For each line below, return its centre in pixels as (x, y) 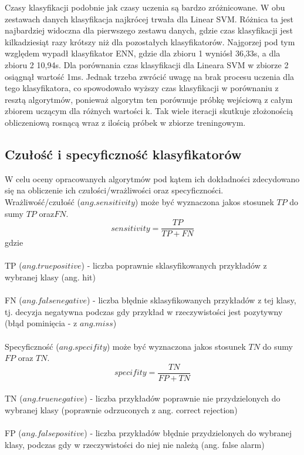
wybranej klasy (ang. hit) (50, 277)
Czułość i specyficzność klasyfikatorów (123, 154)
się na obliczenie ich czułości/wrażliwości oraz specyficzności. (114, 190)
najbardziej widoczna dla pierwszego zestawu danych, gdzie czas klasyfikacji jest (149, 30)
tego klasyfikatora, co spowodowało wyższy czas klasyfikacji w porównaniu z (142, 88)
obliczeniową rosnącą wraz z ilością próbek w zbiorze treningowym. (125, 122)
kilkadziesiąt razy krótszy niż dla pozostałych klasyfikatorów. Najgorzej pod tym (150, 41)
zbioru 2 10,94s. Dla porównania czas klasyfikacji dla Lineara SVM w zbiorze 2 (147, 64)
